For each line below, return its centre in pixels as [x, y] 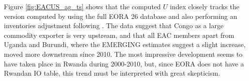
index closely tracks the [205, 6]
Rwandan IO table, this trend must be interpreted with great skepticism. [112, 73]
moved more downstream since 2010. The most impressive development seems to [123, 54]
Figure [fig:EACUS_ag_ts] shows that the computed [82, 6]
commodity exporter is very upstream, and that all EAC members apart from [119, 35]
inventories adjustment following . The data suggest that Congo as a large [114, 25]
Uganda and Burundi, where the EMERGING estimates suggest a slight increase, [125, 44]
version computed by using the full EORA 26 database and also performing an [121, 16]
